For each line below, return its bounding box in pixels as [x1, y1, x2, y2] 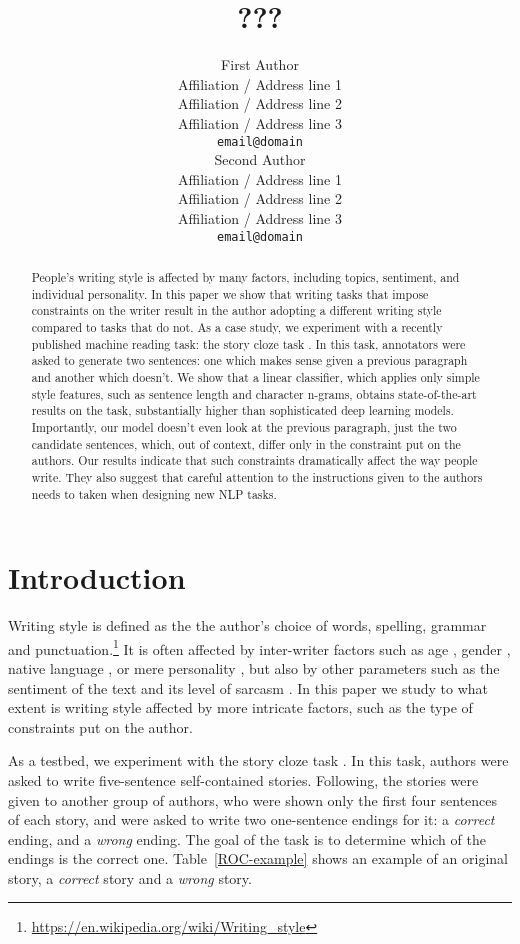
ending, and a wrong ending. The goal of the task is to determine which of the [8, 828, 486, 849]
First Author [221, 54, 299, 75]
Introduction [8, 557, 186, 598]
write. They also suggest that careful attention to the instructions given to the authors [31, 468, 483, 485]
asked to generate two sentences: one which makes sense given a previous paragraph [31, 352, 468, 369]
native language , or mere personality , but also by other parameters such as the [8, 657, 500, 678]
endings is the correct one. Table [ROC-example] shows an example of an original [8, 848, 508, 869]
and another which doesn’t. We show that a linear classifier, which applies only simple [31, 368, 480, 385]
